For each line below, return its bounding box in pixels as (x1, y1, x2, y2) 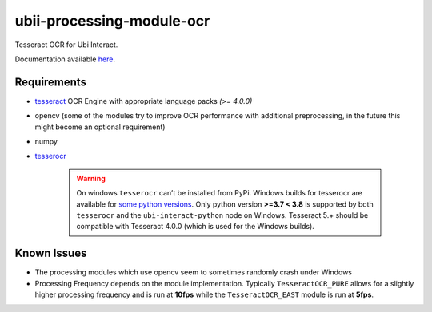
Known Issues (14, 247, 87, 260)
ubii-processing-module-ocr (14, 12, 210, 30)
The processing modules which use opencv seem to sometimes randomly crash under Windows (34, 267, 352, 277)
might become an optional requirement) (34, 122, 166, 132)
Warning (76, 173, 106, 183)
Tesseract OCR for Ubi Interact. (14, 40, 118, 49)
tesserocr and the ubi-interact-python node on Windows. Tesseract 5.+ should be (76, 210, 369, 219)
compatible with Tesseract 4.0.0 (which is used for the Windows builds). (76, 222, 315, 231)
